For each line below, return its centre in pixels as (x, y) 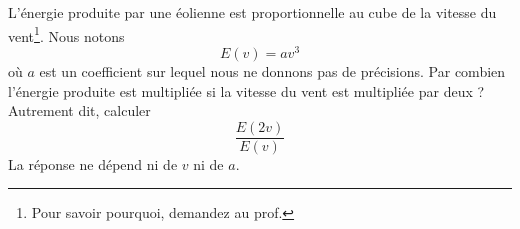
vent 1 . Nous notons (66, 34)
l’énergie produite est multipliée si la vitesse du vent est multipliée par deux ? (246, 90)
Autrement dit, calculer (79, 110)
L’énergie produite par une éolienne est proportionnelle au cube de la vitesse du (252, 12)
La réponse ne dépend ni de (93, 163)
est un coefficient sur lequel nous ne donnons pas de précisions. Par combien (272, 70)
